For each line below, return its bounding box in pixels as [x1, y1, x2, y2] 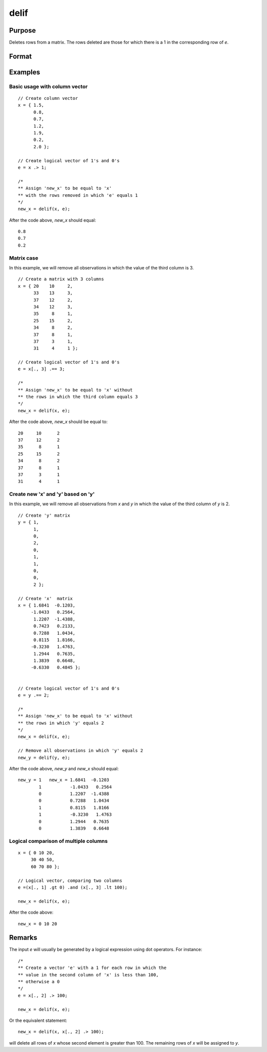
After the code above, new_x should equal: [9, 217, 96, 223]
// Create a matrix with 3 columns [18, 276, 104, 282]
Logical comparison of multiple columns [9, 837, 108, 844]
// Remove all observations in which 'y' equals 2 [18, 748, 143, 753]
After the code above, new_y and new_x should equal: [9, 765, 119, 771]
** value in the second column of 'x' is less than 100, [18, 972, 159, 977]
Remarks [9, 933, 38, 942]
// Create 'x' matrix [18, 596, 73, 601]
